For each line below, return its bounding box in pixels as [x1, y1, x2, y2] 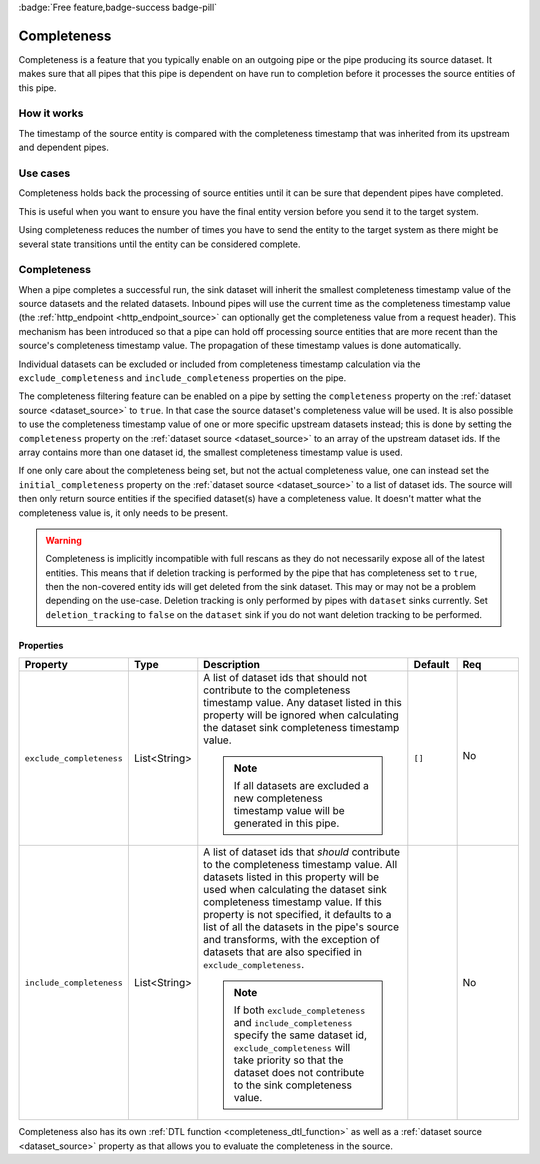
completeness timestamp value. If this [203, 895, 382, 909]
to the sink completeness [233, 1078, 352, 1092]
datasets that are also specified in [203, 945, 362, 959]
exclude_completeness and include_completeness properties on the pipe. [18, 372, 347, 384]
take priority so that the [233, 1053, 344, 1067]
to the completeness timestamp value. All [203, 858, 398, 872]
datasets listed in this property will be [203, 870, 380, 884]
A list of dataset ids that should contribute [203, 845, 400, 859]
